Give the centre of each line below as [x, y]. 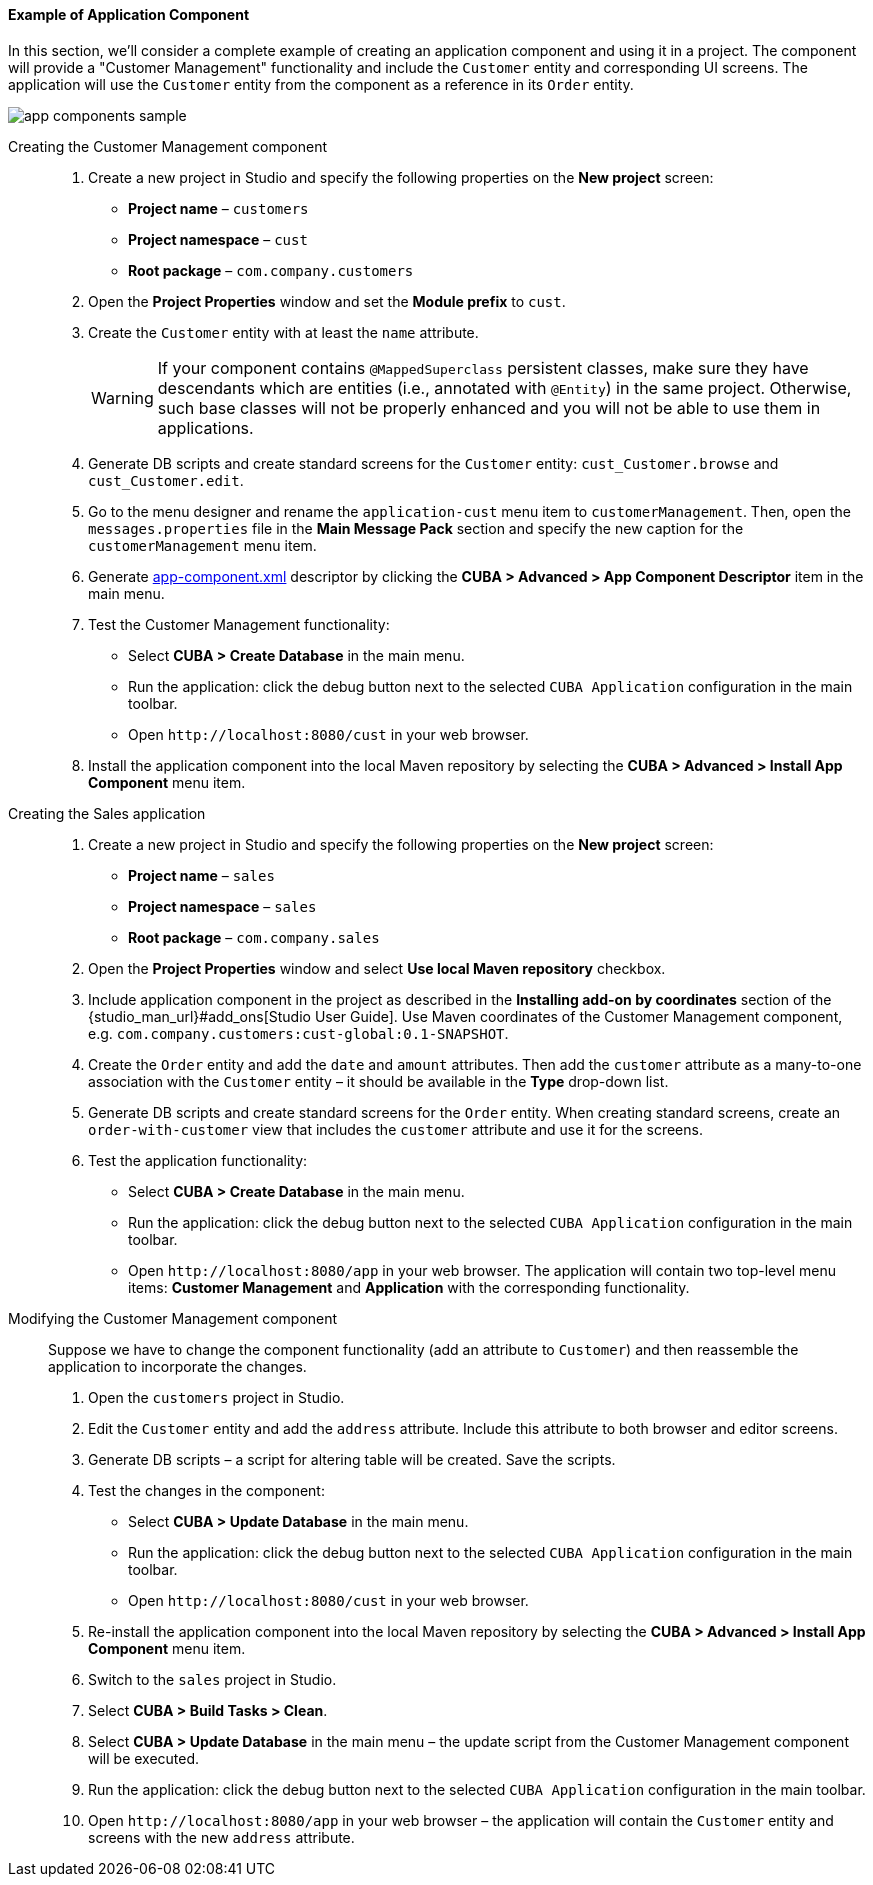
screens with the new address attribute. [221, 1837]
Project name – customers [218, 208]
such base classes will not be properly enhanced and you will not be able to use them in [489, 407]
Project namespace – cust [218, 239]
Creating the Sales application [107, 813]
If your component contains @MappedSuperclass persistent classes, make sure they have [483, 367]
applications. [205, 427]
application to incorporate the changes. [177, 1366]
